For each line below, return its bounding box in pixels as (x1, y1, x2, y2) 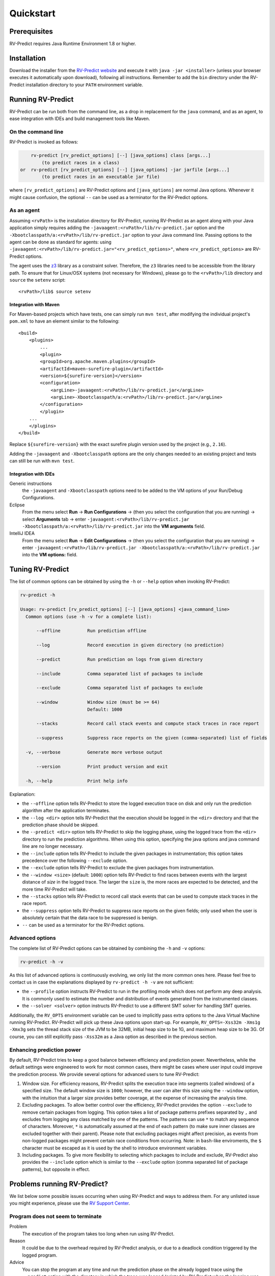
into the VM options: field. (22, 552, 78, 558)
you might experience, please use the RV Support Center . (9, 1200, 130, 1207)
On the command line (9, 128, 64, 135)
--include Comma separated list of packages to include (36, 671, 203, 676)
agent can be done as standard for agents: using (9, 239, 112, 245)
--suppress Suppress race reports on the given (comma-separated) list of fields (36, 735, 267, 741)
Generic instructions (9, 480, 52, 486)
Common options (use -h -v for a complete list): (25, 614, 152, 620)
